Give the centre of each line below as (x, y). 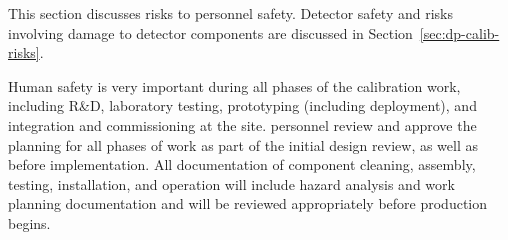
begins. (29, 222)
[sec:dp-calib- (459, 32)
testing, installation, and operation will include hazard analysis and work (231, 183)
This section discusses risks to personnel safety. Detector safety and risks (231, 13)
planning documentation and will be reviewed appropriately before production (248, 203)
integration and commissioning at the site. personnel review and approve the (242, 124)
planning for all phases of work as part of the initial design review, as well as (243, 144)
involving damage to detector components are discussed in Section (210, 32)
